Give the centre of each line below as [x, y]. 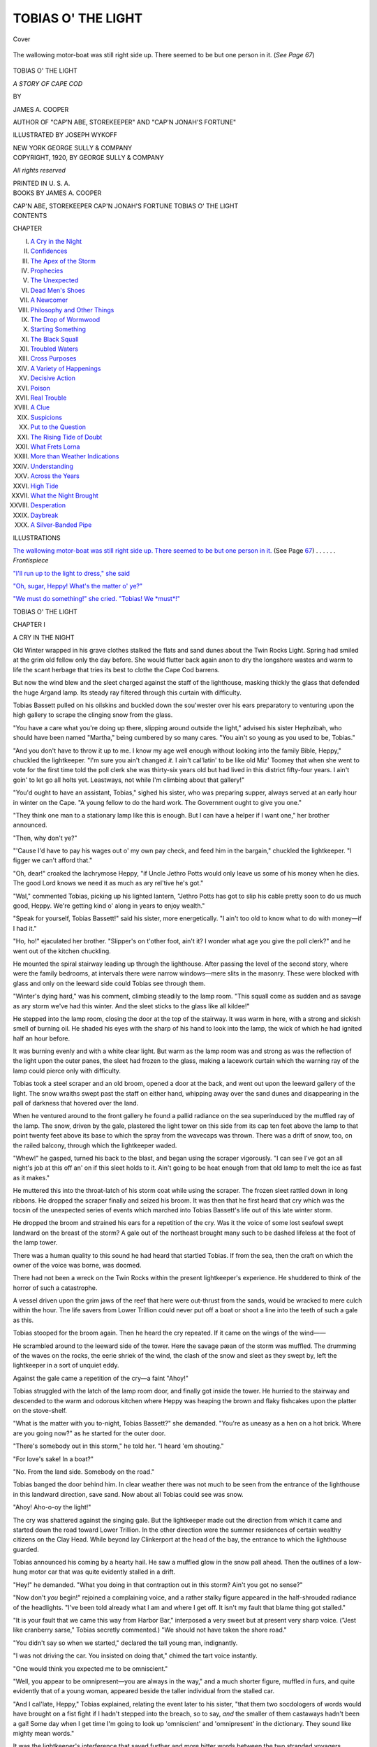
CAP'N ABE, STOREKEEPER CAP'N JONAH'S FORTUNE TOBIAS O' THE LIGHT [126, 205]
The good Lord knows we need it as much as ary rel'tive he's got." [108, 883]
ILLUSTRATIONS [37, 537]
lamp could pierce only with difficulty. [67, 1071]
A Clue [40, 407]
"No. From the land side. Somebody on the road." [84, 1472]
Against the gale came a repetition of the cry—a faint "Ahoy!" [101, 1378]
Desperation [48, 505]
